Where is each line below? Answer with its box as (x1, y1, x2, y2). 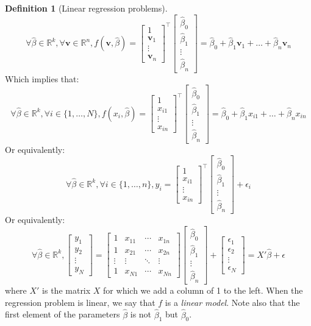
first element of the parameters (5, 308, 120, 321)
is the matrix (42, 284, 91, 297)
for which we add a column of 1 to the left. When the (103, 284, 303, 297)
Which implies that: (5, 72, 79, 85)
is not (130, 308, 152, 321)
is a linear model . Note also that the (165, 296, 300, 308)
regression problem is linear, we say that (5, 296, 155, 308)
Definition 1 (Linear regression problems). (5, 2, 168, 14)
